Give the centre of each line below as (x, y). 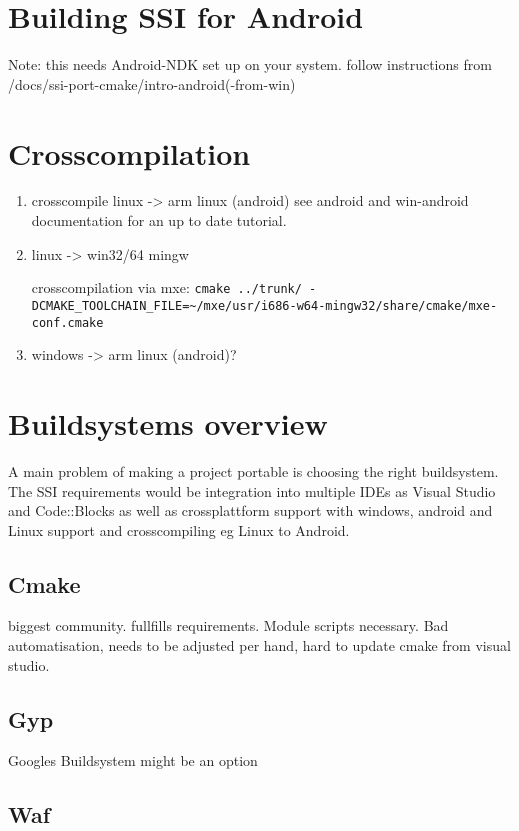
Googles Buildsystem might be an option (133, 760)
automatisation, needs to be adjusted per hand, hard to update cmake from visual (259, 645)
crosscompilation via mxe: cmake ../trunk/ (166, 287)
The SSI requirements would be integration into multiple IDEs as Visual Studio (252, 490)
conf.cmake (67, 322)
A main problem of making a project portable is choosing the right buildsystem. (253, 470)
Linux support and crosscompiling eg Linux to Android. (179, 529)
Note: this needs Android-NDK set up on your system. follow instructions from (250, 64)
